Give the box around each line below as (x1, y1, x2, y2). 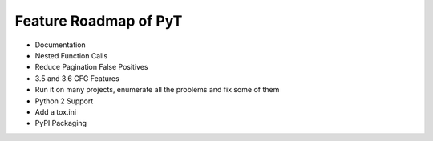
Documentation (34, 40, 86, 50)
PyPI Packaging (34, 119, 87, 128)
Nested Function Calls (34, 50, 108, 60)
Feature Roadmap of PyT (14, 12, 183, 30)
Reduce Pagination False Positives (34, 62, 148, 72)
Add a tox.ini (34, 107, 76, 116)
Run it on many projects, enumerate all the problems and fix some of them (34, 85, 280, 95)
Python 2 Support (34, 96, 94, 106)
